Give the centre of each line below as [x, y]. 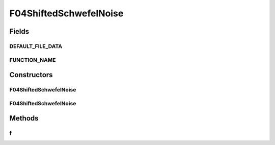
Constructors [31, 75]
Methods [24, 118]
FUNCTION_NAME [33, 60]
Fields [19, 31]
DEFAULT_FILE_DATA [36, 46]
